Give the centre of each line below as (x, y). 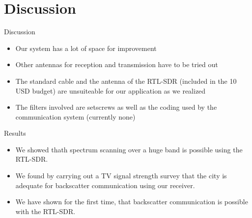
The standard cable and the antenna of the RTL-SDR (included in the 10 (126, 81)
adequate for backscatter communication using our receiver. (105, 185)
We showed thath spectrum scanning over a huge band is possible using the (129, 149)
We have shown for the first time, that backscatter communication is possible (132, 202)
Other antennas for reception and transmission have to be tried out (117, 64)
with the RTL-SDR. (45, 211)
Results (15, 133)
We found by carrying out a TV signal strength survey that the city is (121, 176)
